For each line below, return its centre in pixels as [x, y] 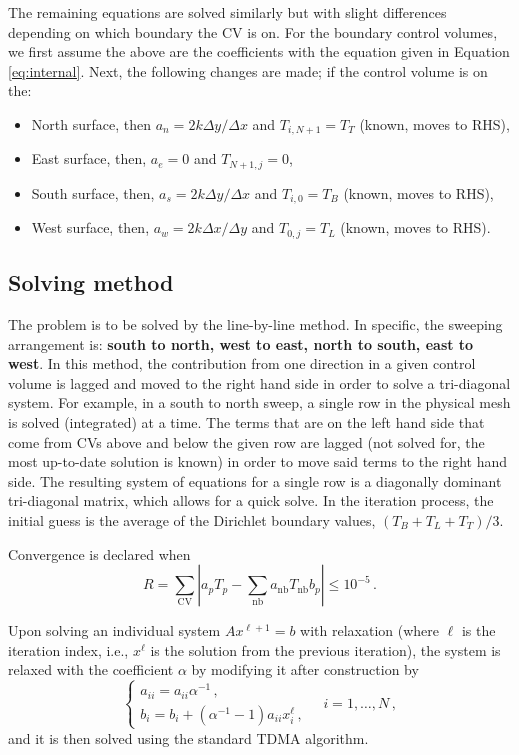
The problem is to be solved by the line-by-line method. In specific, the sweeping [255, 323]
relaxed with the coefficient [91, 669]
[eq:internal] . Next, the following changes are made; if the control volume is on [248, 70]
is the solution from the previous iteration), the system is [325, 649]
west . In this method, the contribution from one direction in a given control [242, 363]
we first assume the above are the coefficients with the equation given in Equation [259, 51]
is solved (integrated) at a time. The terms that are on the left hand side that [246, 421]
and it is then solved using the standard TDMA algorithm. [188, 737]
